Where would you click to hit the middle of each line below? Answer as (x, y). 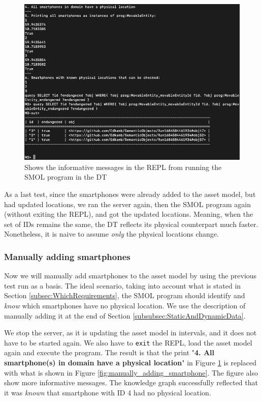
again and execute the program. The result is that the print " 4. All (109, 352)
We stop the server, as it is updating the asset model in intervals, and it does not (130, 333)
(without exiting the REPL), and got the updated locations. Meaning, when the (129, 214)
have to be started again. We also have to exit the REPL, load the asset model (128, 342)
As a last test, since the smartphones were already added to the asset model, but (130, 194)
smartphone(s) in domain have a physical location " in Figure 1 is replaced (130, 362)
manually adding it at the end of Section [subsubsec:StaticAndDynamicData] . (125, 315)
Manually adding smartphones (67, 256)
